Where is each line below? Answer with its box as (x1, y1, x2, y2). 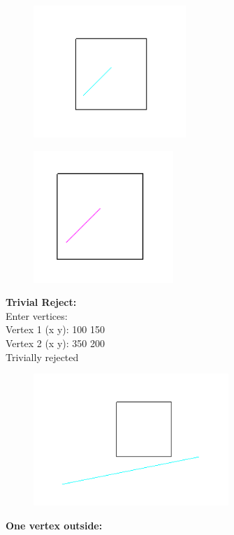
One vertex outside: (6, 518, 103, 532)
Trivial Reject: (6, 295, 77, 309)
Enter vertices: (6, 308, 68, 323)
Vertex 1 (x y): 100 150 (6, 322, 105, 337)
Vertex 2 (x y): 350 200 (6, 335, 105, 350)
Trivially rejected (6, 349, 79, 364)
